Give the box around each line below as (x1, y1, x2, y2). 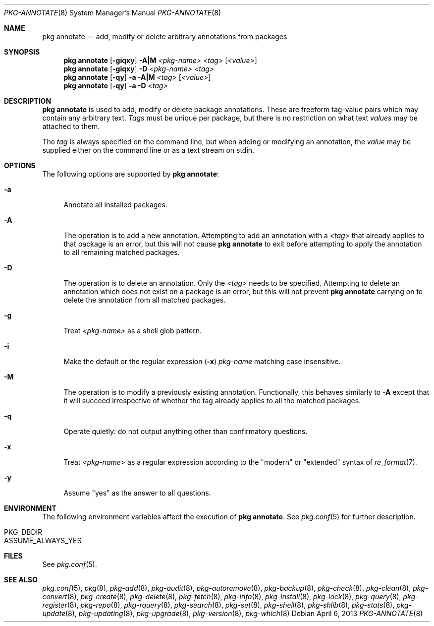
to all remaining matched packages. (63, 248, 180, 256)
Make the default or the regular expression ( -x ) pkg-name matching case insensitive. (63, 357, 341, 366)
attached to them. (42, 122, 100, 130)
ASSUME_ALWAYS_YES (4, 536, 82, 545)
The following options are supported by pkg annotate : (42, 170, 219, 178)
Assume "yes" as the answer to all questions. (63, 489, 211, 497)
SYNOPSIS (4, 48, 40, 56)
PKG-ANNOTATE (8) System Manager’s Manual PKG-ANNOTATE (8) (4, 8, 221, 17)
